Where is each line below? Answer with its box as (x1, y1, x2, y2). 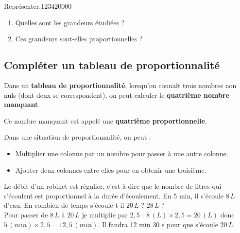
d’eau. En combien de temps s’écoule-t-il (4, 200, 124, 210)
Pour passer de (4, 209, 48, 219)
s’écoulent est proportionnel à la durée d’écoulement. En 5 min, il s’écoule (4, 190, 224, 200)
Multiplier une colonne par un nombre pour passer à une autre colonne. (15, 148, 228, 158)
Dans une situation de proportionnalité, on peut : (4, 132, 151, 142)
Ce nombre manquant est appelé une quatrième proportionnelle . (4, 115, 207, 125)
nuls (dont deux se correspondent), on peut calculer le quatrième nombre (4, 90, 229, 100)
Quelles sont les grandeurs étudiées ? (15, 17, 125, 27)
